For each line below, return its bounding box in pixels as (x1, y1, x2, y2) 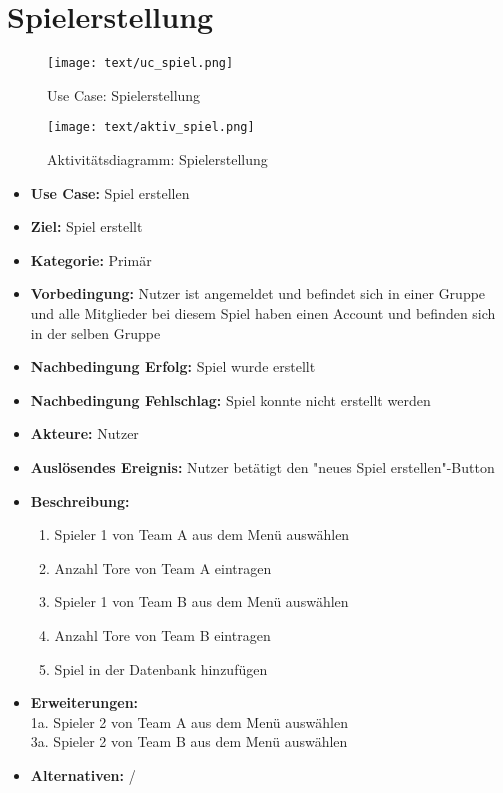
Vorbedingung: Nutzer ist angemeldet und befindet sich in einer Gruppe (30, 283, 486, 304)
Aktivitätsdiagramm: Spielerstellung (47, 149, 268, 170)
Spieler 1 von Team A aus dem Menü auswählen (54, 524, 350, 545)
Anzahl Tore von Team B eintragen (54, 624, 271, 645)
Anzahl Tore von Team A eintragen (54, 557, 272, 578)
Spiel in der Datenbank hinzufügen (54, 658, 268, 679)
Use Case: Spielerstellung (47, 84, 201, 105)
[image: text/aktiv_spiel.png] (47, 120, 255, 135)
